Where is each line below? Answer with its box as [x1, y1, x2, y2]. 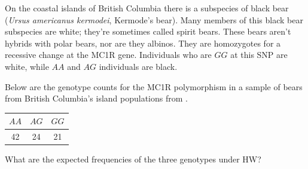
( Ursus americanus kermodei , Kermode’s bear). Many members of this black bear [5, 13, 303, 26]
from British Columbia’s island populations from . [5, 92, 188, 105]
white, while [5, 60, 49, 72]
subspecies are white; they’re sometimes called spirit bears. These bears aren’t [5, 25, 291, 38]
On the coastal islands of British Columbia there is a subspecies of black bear [5, 2, 289, 14]
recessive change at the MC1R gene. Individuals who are [5, 48, 212, 61]
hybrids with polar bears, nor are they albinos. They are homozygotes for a [5, 36, 281, 49]
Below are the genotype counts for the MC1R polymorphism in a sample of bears [5, 80, 303, 93]
